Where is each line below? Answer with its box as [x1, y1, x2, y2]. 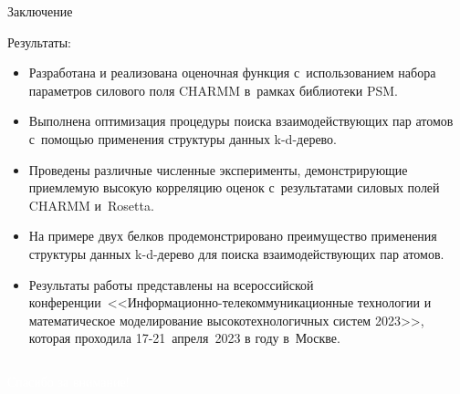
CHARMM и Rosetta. [28, 195, 154, 214]
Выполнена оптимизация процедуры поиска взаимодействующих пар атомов [28, 111, 454, 130]
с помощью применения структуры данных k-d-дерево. [28, 129, 338, 148]
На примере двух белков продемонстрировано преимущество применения [28, 226, 437, 245]
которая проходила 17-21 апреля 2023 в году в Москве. [28, 328, 340, 347]
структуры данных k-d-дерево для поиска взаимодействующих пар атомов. [28, 244, 444, 263]
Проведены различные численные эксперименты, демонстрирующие [28, 160, 408, 179]
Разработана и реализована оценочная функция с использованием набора [28, 63, 436, 82]
